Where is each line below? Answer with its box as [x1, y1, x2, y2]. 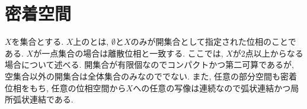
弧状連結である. [12, 93, 73, 105]
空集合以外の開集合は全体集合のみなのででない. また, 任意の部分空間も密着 [5, 70, 298, 82]
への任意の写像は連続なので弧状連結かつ [133, 81, 291, 94]
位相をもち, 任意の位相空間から [5, 81, 126, 94]
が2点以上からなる [232, 47, 303, 59]
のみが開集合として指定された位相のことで [130, 35, 296, 48]
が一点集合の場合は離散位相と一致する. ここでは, [33, 47, 223, 59]
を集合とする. [11, 35, 64, 48]
